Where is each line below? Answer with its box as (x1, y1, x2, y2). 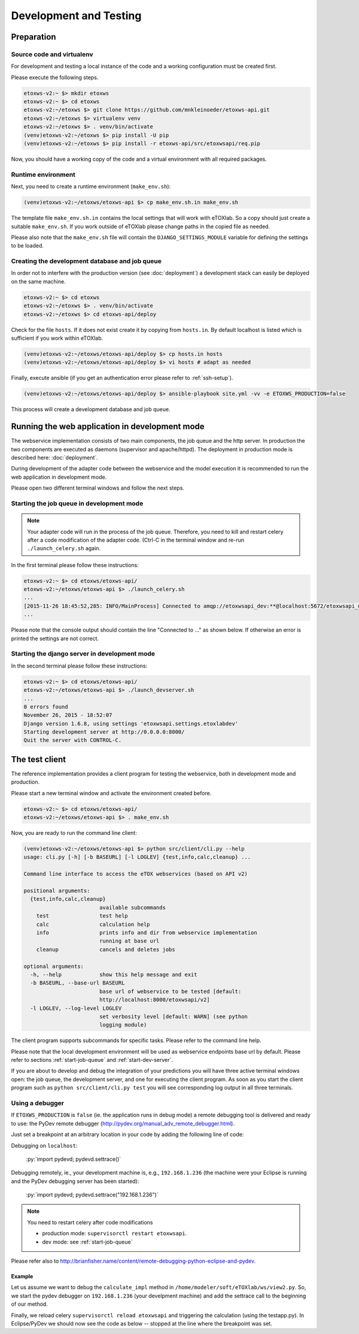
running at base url (99, 938, 160, 944)
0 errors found (23, 703, 68, 710)
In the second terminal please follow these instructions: (11, 662, 148, 669)
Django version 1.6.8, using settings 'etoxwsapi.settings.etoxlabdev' (23, 720, 239, 727)
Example (11, 1273, 34, 1280)
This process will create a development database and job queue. (11, 406, 171, 413)
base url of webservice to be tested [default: (99, 988, 242, 995)
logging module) (99, 1022, 147, 1028)
